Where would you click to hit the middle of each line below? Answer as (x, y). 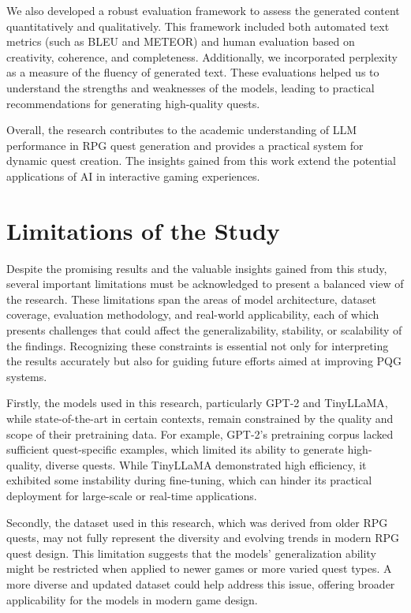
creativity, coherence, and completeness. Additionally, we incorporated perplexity (202, 56)
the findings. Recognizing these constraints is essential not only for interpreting (198, 345)
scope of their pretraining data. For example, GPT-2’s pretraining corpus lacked (200, 434)
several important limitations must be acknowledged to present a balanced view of (205, 284)
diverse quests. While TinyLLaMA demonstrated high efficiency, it (206, 464)
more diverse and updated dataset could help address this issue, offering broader (201, 583)
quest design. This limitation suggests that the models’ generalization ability (191, 553)
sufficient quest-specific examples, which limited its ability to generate (175, 449)
